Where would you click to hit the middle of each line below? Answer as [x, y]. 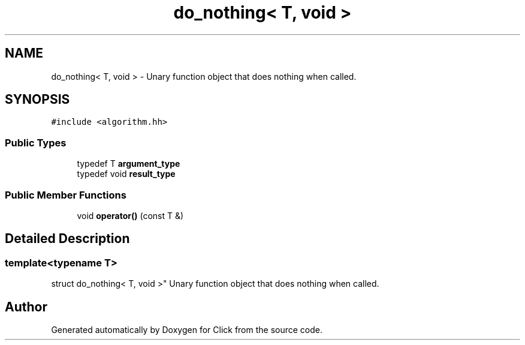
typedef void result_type [126, 174]
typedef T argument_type [129, 164]
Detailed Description [67, 239]
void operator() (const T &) [130, 215]
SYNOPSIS [37, 100]
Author [26, 307]
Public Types [36, 142]
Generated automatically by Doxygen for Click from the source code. [187, 330]
